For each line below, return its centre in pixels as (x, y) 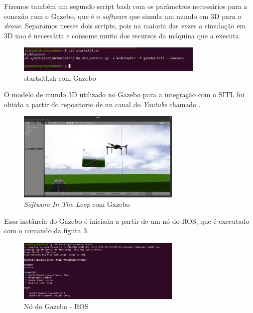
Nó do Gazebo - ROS (56, 306)
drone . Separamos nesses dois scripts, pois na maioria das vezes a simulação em (125, 26)
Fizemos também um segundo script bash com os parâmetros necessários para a (126, 6)
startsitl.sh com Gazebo (60, 78)
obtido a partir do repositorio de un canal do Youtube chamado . (102, 104)
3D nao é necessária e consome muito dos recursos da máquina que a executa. (123, 35)
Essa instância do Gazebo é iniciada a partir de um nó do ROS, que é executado (127, 221)
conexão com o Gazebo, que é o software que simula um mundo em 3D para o (123, 16)
